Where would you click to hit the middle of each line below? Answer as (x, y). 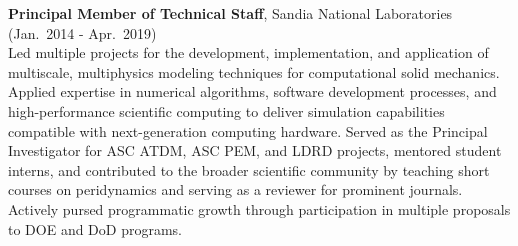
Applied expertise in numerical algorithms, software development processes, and (252, 91)
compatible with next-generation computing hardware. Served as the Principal (248, 130)
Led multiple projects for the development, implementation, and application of (248, 52)
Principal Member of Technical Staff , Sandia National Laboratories (230, 13)
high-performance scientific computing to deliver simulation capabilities (226, 110)
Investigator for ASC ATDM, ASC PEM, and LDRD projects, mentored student (255, 150)
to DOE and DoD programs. (95, 228)
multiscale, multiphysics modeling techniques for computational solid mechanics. (254, 71)
